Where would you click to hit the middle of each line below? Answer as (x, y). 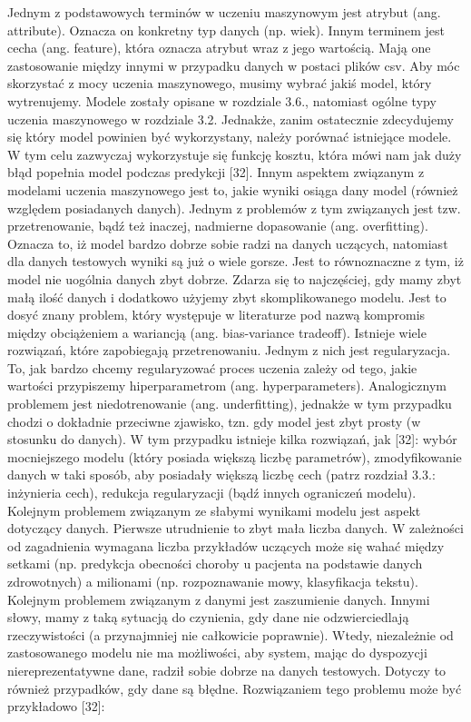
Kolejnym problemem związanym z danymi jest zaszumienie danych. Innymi (219, 599)
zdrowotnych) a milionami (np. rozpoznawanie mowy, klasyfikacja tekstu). (213, 581)
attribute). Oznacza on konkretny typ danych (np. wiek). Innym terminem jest (226, 30)
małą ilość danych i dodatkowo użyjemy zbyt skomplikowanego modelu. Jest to (227, 297)
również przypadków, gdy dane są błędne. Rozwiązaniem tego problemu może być (235, 688)
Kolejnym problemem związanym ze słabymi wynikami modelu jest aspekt (214, 510)
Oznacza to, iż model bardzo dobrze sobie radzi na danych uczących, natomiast (228, 243)
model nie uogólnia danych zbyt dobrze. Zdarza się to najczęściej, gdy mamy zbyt (235, 278)
